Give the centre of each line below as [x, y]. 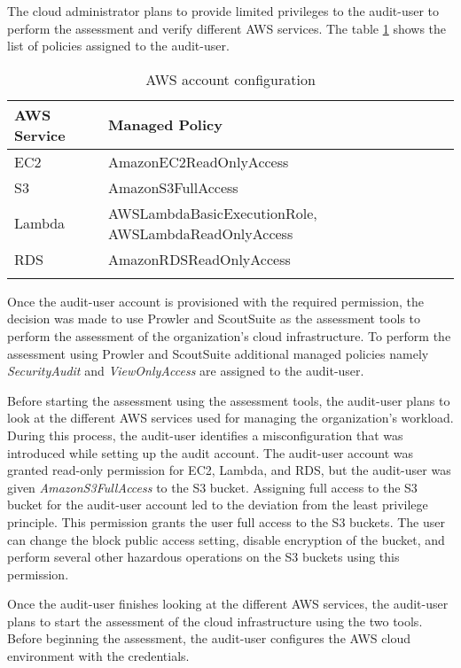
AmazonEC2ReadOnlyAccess [199, 161]
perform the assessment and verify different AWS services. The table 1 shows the [227, 28]
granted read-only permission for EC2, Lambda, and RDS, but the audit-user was [229, 470]
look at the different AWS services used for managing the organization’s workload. [230, 418]
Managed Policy [165, 125]
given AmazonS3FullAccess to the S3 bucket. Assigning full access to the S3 [212, 487]
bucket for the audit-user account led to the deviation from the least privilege [218, 505]
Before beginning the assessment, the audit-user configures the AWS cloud [209, 638]
